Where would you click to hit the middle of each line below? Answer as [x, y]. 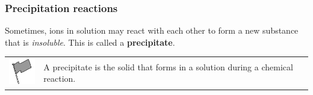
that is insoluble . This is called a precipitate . [90, 42]
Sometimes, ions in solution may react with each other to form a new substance [152, 30]
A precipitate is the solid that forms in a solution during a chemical [168, 66]
